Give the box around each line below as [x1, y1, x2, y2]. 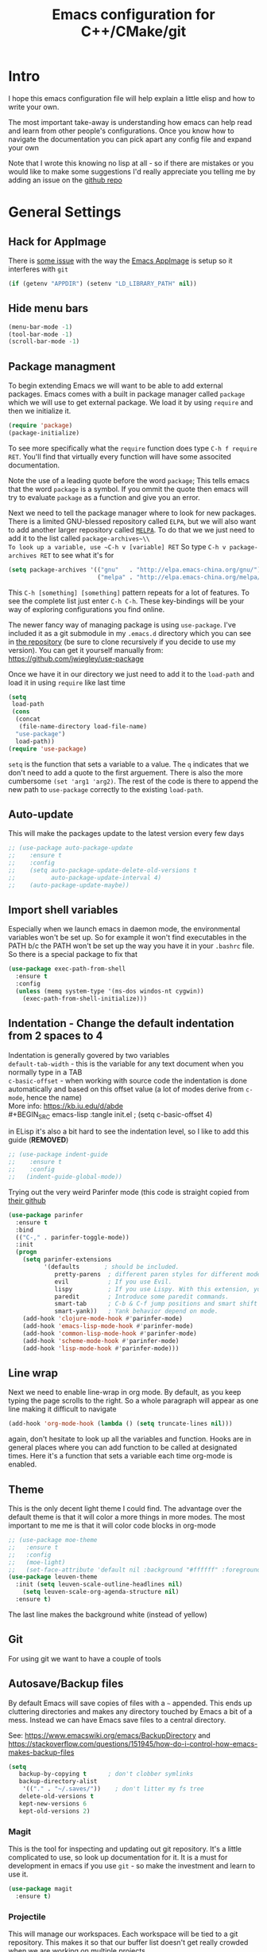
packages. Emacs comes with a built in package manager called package [8, 389, 246, 399]
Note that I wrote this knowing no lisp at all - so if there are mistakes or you [8, 158, 254, 168]
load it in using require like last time [8, 677, 126, 687]
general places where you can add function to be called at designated [8, 1443, 238, 1452]
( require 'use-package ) [8, 744, 87, 753]
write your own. [8, 102, 60, 111]
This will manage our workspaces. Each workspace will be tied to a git [8, 1929, 238, 1939]
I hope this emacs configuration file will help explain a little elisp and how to [8, 93, 256, 103]
